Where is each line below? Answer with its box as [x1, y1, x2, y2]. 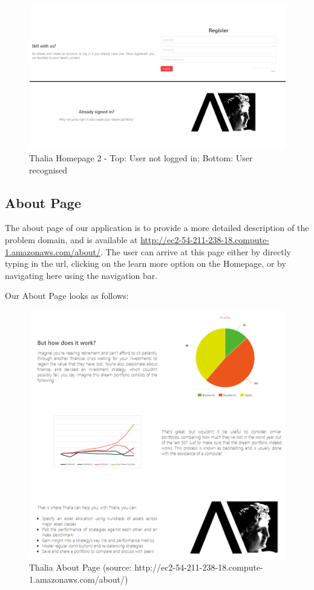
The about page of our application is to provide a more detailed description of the [5, 221, 309, 234]
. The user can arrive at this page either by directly [100, 245, 291, 258]
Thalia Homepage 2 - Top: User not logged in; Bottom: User [29, 152, 253, 164]
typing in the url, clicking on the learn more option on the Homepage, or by [5, 257, 286, 270]
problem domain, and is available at [5, 233, 138, 246]
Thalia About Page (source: [29, 561, 132, 574]
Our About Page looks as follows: [5, 289, 129, 302]
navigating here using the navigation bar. [5, 269, 158, 281]
